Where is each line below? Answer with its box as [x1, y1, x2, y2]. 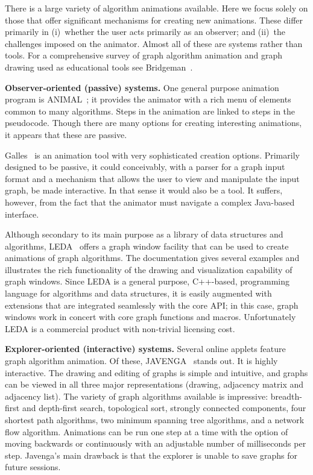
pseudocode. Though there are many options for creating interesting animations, [5, 116, 302, 129]
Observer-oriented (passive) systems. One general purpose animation [5, 81, 279, 93]
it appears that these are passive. [5, 128, 127, 140]
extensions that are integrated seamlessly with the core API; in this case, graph [5, 298, 299, 311]
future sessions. [5, 461, 61, 473]
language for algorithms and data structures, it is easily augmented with [5, 287, 272, 300]
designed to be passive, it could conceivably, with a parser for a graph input [5, 160, 285, 173]
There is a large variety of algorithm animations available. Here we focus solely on [5, 2, 308, 14]
